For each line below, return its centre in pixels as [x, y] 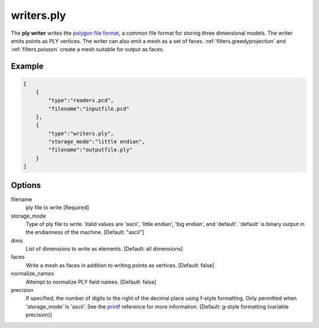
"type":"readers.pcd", [81, 101]
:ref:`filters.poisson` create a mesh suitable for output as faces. [88, 50]
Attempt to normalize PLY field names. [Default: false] [91, 282]
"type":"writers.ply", [81, 133]
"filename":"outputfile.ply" [90, 150]
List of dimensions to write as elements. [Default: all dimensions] [104, 249]
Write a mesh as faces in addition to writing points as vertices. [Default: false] [120, 265]
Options [26, 185]
